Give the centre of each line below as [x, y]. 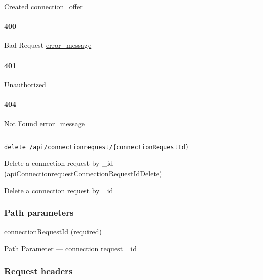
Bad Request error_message [48, 45]
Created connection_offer [43, 6]
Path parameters [39, 213]
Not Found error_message [45, 123]
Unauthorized [25, 84]
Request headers [38, 271]
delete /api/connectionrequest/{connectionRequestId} [97, 147]
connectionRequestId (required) [53, 231]
